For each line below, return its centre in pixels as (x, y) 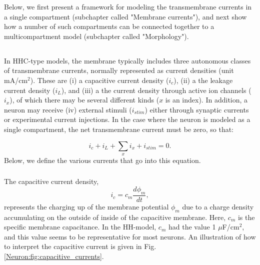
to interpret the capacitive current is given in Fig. (80, 246)
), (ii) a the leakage (203, 80)
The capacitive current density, (51, 181)
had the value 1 (192, 227)
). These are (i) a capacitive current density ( (99, 80)
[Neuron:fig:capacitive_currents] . (54, 256)
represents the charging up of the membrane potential (86, 206)
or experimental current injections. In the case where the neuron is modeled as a (127, 119)
